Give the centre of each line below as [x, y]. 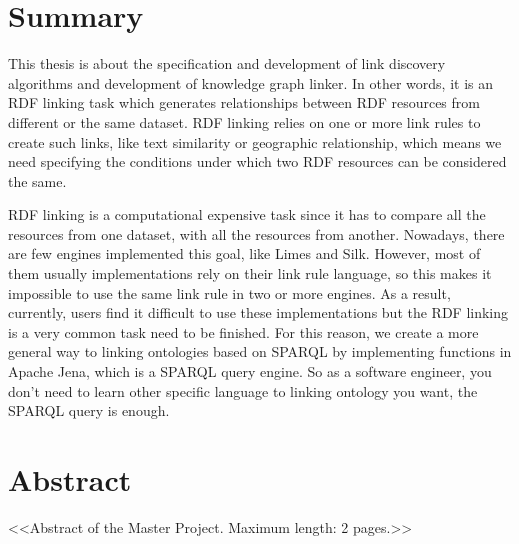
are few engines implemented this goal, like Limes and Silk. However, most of [244, 253]
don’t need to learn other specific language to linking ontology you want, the [243, 390]
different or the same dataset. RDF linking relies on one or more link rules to [244, 121]
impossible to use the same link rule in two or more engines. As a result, [229, 292]
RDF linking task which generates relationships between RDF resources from [244, 102]
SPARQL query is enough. [89, 410]
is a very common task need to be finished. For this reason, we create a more [243, 331]
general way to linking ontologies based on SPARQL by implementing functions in [260, 351]
